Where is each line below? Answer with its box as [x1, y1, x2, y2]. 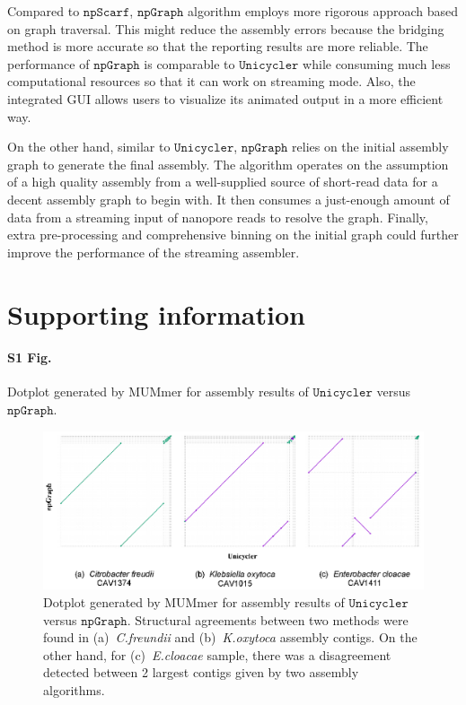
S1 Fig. [7, 348, 52, 367]
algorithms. [43, 681, 105, 700]
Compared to [7, 2, 80, 20]
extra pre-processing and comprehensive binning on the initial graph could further [7, 225, 459, 244]
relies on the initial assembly [292, 137, 449, 156]
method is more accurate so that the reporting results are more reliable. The [7, 37, 428, 56]
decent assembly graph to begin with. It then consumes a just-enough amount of [7, 189, 450, 208]
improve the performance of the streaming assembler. [7, 242, 300, 261]
